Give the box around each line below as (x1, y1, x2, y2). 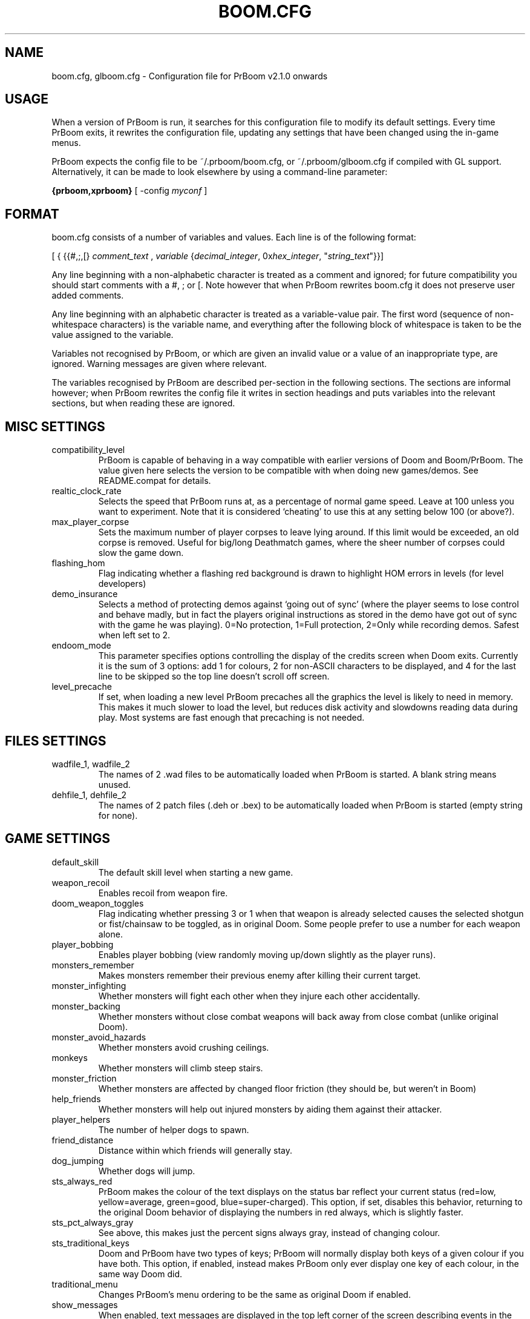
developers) (98, 578, 146, 589)
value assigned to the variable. (51, 329, 174, 340)
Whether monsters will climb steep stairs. (98, 1062, 263, 1073)
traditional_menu (51, 1278, 118, 1289)
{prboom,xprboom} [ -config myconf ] (51, 185, 208, 196)
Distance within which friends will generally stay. (98, 1145, 293, 1155)
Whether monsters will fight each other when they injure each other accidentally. (98, 990, 420, 1001)
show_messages (51, 1299, 118, 1310)
